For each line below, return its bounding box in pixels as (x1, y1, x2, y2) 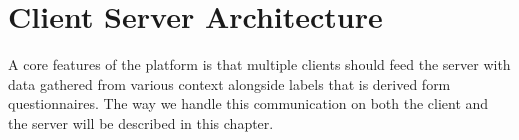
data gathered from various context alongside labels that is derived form (8, 73, 451, 94)
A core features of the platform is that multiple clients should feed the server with (8, 54, 511, 75)
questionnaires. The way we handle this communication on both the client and (8, 93, 489, 114)
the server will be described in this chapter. (8, 112, 274, 133)
